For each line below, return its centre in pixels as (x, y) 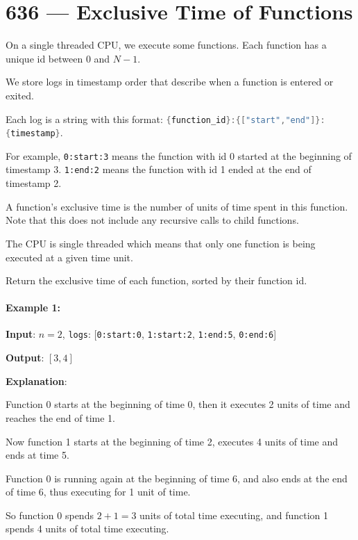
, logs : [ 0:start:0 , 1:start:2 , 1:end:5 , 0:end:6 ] (169, 334)
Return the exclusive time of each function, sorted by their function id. (156, 280)
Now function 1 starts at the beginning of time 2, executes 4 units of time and (172, 441)
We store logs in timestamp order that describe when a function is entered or (170, 82)
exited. (20, 95)
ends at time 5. (37, 455)
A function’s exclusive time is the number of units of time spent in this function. (177, 206)
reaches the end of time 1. (60, 417)
